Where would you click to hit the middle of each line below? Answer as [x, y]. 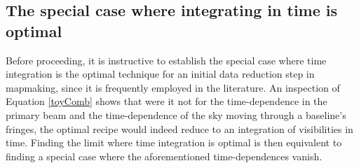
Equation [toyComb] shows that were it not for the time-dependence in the [167, 101]
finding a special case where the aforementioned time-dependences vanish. [164, 156]
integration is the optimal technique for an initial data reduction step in [160, 74]
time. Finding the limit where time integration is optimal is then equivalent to [174, 142]
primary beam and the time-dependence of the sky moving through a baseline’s [176, 114]
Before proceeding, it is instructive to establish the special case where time [166, 60]
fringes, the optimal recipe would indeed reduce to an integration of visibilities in [179, 128]
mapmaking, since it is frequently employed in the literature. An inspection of [173, 87]
